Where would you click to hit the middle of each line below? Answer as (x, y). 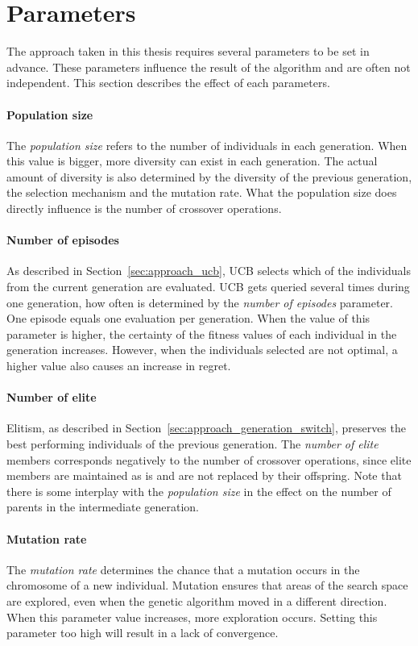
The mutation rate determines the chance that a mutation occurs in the (183, 569)
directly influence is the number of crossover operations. (144, 208)
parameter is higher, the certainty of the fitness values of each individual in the (202, 333)
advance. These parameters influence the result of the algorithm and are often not (209, 67)
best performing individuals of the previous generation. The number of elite (192, 444)
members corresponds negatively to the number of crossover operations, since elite (209, 459)
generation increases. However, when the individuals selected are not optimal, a (202, 350)
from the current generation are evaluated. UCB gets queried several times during (208, 287)
